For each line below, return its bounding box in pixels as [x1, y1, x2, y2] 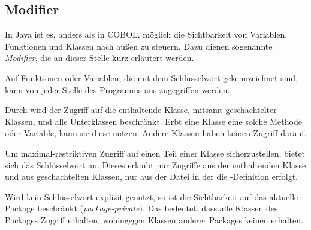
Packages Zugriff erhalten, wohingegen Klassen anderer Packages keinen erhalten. [5, 213, 303, 226]
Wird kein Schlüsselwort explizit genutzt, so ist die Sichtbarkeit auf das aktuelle [5, 190, 298, 203]
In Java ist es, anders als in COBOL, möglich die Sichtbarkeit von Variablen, [5, 28, 288, 41]
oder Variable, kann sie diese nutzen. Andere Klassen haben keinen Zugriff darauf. [5, 127, 307, 139]
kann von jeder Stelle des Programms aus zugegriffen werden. [5, 83, 230, 96]
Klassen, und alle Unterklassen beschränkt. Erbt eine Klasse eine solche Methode [5, 115, 302, 127]
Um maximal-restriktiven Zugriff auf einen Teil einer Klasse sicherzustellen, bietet [5, 146, 306, 159]
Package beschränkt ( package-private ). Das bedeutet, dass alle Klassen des [5, 202, 278, 214]
